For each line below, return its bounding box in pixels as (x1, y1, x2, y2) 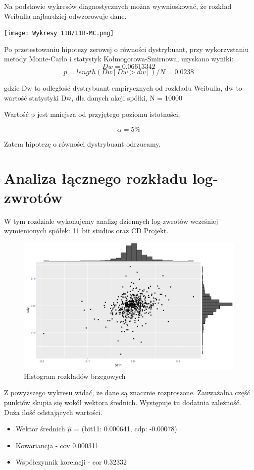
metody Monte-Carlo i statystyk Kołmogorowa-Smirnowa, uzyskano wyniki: (4, 53, 234, 64)
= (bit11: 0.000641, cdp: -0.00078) (74, 423, 177, 434)
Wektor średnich (15, 423, 65, 434)
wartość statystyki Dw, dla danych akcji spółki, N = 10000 (4, 92, 182, 103)
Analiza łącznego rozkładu (4, 167, 188, 188)
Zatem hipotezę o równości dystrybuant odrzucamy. (4, 138, 161, 149)
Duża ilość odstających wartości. (4, 407, 102, 417)
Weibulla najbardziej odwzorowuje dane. (4, 10, 127, 21)
